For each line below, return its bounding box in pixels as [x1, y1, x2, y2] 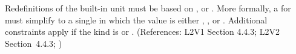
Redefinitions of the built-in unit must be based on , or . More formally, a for [5, 2, 291, 14]
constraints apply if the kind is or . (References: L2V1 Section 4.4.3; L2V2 [5, 25, 280, 38]
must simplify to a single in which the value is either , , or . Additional [5, 13, 268, 26]
